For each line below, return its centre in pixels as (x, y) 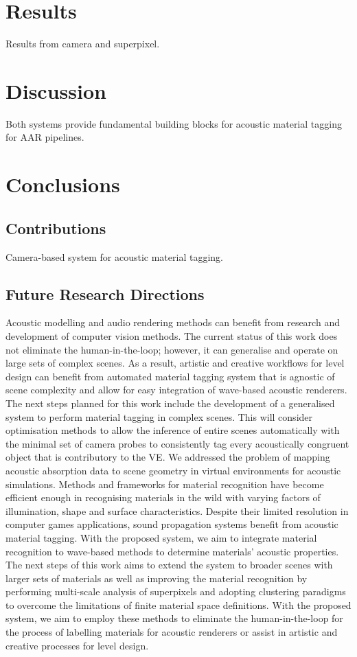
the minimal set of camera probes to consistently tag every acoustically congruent (177, 443)
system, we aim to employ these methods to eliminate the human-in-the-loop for (174, 618)
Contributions (56, 228)
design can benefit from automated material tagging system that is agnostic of (170, 376)
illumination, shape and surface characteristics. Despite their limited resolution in (177, 510)
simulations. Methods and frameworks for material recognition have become (165, 484)
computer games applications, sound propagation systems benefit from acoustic (172, 524)
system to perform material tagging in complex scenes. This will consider (159, 416)
